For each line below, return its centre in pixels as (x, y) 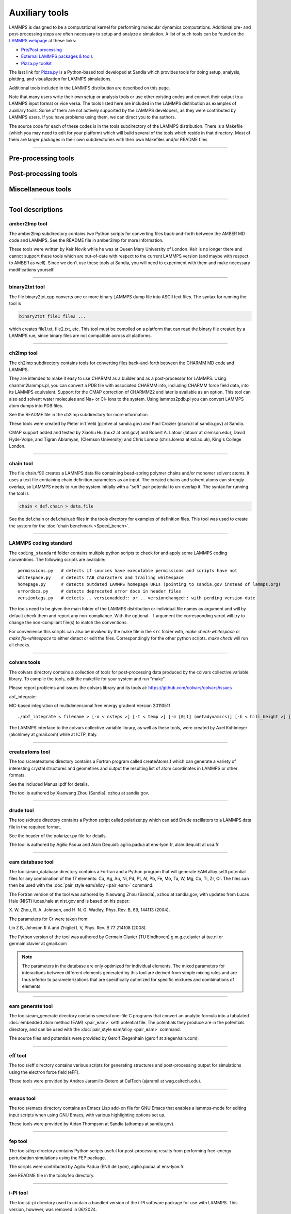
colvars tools (25, 662)
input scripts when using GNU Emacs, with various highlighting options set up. (87, 1115)
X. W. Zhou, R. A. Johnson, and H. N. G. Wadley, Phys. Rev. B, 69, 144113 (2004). (89, 910)
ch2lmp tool (23, 353)
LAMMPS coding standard (40, 543)
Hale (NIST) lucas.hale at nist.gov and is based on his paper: (69, 901)
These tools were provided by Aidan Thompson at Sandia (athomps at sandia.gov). (92, 1124)
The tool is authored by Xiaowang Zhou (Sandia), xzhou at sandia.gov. (79, 793)
